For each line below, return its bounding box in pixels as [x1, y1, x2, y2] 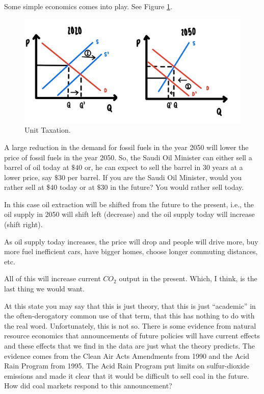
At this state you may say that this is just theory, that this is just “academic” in [4, 300, 256, 311]
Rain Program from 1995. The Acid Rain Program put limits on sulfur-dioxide [4, 360, 250, 371]
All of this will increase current [4, 273, 101, 284]
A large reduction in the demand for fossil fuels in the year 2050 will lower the [4, 141, 249, 152]
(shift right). [4, 219, 43, 230]
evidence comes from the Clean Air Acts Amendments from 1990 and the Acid [4, 350, 249, 361]
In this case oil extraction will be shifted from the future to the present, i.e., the [4, 199, 254, 209]
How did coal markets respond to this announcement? [4, 380, 172, 391]
